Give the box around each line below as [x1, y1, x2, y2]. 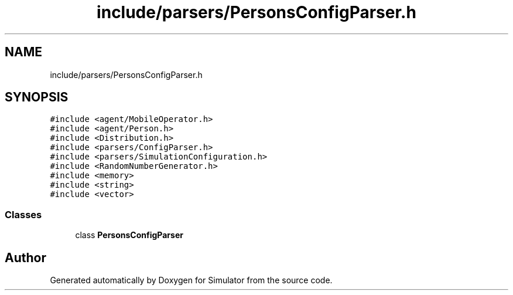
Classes [5, 208, 42, 221]
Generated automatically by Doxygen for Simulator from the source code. [50, 275, 333, 286]
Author [5, 250, 46, 265]
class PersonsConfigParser [75, 230, 183, 240]
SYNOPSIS [5, 90, 69, 105]
